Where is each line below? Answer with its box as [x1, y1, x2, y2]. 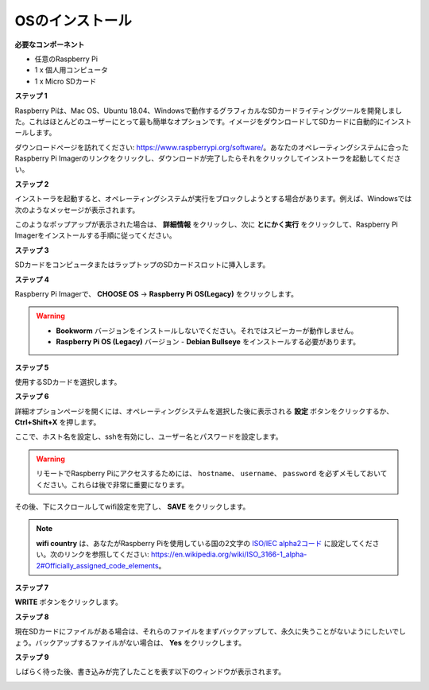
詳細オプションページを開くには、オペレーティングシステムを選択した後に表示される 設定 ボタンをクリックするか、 [14, 406, 394, 416]
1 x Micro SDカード [34, 76, 97, 86]
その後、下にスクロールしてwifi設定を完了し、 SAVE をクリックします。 [14, 502, 250, 512]
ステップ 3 [14, 245, 49, 254]
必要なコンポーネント [14, 40, 85, 49]
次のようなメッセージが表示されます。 [14, 205, 140, 215]
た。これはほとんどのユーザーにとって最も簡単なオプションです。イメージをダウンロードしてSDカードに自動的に [14, 116, 385, 126]
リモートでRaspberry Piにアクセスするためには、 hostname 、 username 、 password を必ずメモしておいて [36, 469, 388, 479]
